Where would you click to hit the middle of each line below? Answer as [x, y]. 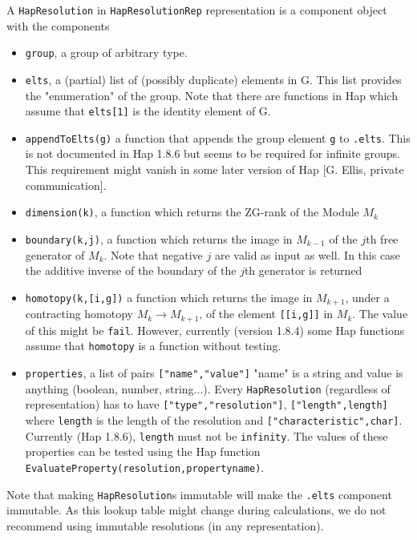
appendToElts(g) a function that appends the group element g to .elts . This [218, 137]
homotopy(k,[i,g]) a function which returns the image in [169, 297]
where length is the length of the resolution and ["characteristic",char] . [214, 419]
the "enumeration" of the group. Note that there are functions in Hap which [211, 95]
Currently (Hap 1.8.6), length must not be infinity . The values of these [206, 435]
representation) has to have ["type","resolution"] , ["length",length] [206, 404]
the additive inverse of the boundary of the [131, 270]
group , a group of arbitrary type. [106, 52]
